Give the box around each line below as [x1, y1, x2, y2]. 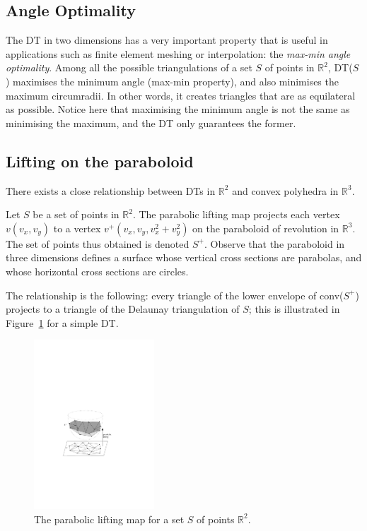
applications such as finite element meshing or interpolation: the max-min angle [6, 46, 351, 61]
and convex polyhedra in [232, 183, 339, 198]
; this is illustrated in [248, 302, 340, 316]
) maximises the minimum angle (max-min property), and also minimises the [6, 73, 339, 88]
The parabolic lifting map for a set [34, 511, 185, 526]
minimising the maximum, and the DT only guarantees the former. [6, 115, 296, 130]
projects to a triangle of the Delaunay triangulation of [6, 302, 240, 316]
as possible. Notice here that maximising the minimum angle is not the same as [6, 102, 350, 117]
